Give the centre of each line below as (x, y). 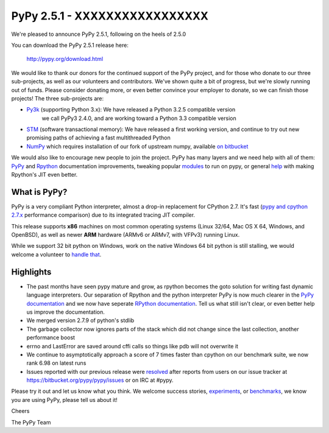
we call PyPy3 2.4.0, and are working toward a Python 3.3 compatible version (139, 118)
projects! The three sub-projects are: (58, 98)
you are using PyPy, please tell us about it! (65, 400)
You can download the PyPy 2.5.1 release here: (70, 45)
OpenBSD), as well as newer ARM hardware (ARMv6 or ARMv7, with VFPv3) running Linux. (126, 235)
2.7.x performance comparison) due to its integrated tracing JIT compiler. (103, 215)
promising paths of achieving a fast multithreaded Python (98, 138)
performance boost (51, 337)
